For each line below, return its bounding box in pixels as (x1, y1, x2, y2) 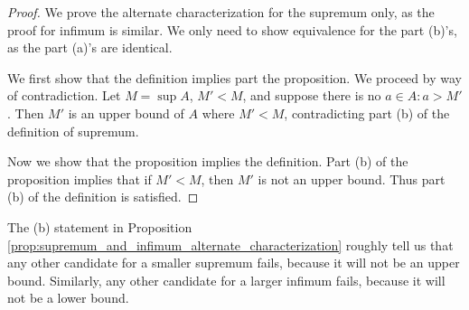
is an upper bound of (68, 103, 184, 122)
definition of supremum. (7, 121, 139, 140)
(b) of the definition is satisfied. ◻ (7, 187, 199, 206)
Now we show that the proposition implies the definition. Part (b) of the (7, 152, 408, 171)
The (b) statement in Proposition (7, 217, 192, 236)
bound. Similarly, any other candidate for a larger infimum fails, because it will (7, 270, 446, 289)
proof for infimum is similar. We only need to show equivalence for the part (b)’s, (7, 20, 457, 39)
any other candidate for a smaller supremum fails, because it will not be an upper (7, 253, 460, 272)
